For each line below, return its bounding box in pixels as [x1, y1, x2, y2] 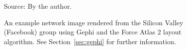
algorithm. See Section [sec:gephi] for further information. [4, 36, 176, 46]
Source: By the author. [4, 1, 72, 11]
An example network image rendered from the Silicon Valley [4, 17, 184, 27]
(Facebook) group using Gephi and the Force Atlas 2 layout [4, 27, 182, 37]
